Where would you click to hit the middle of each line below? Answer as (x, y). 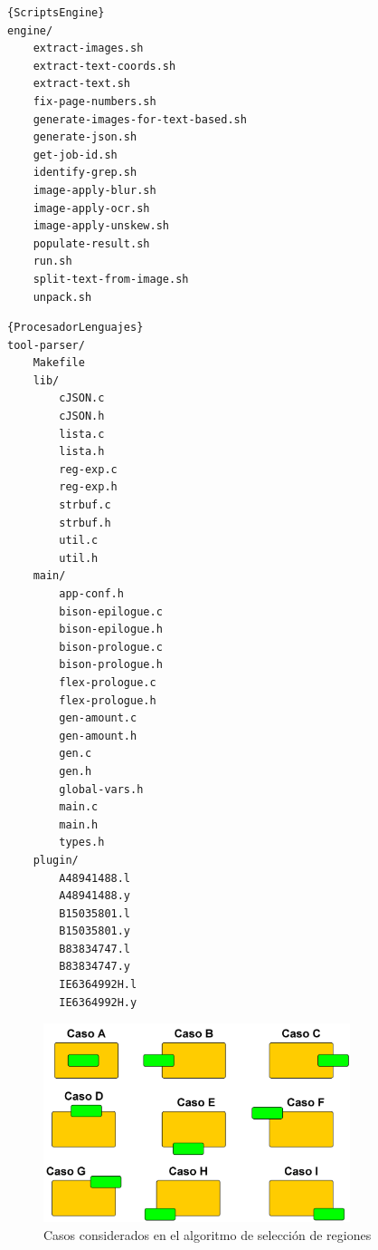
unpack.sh (62, 297)
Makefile (59, 363)
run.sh (52, 262)
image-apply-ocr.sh (91, 208)
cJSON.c (82, 398)
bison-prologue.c (111, 647)
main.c (79, 807)
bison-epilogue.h (111, 630)
